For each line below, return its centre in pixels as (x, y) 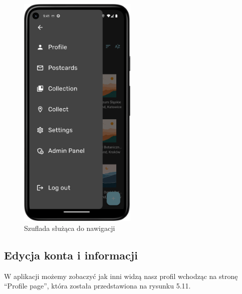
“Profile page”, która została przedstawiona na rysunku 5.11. (97, 286)
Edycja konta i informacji (71, 255)
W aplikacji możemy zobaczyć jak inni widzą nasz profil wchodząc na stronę (121, 276)
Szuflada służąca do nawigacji (70, 228)
